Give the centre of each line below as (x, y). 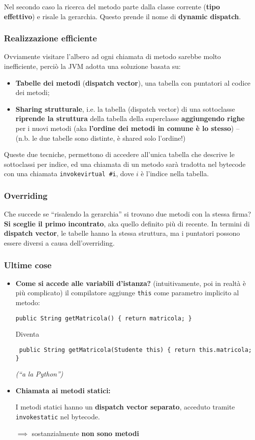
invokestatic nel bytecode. (58, 416)
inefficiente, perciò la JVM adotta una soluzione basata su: (93, 66)
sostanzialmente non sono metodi (85, 433)
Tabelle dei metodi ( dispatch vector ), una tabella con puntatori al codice (133, 82)
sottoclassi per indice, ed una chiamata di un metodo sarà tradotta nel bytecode (125, 164)
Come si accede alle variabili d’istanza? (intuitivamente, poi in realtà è (131, 283)
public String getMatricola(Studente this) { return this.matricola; (135, 350)
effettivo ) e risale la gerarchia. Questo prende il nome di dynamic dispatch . (123, 16)
